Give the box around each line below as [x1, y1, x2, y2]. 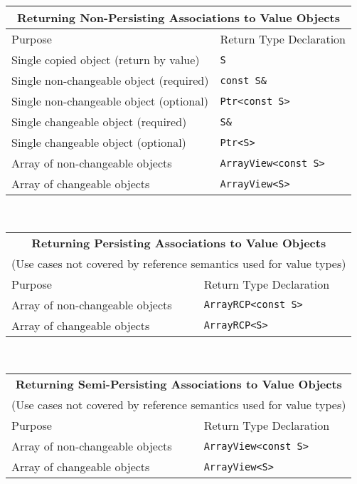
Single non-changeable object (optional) [11, 93, 208, 109]
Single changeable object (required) [11, 113, 187, 130]
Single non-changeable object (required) [11, 72, 209, 88]
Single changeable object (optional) [11, 134, 186, 150]
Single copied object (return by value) [11, 51, 200, 68]
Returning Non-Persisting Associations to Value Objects [17, 9, 340, 26]
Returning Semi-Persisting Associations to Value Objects [15, 376, 342, 393]
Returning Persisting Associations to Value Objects [31, 234, 326, 251]
